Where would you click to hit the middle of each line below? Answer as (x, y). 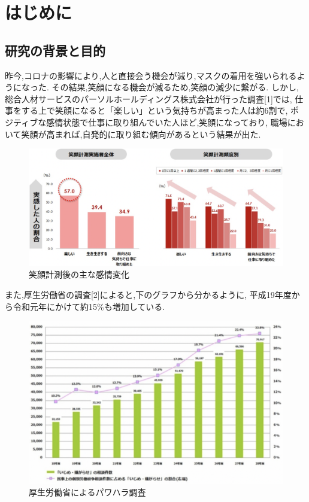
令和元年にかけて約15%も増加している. (89, 306)
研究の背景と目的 (55, 50)
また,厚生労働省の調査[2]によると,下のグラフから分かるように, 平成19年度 (148, 294)
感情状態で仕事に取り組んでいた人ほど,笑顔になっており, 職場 (167, 122)
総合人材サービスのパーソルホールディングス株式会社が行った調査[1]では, (149, 98)
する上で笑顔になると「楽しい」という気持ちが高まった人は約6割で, (154, 110)
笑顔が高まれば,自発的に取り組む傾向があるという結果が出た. (141, 134)
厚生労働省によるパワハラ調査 (87, 492)
